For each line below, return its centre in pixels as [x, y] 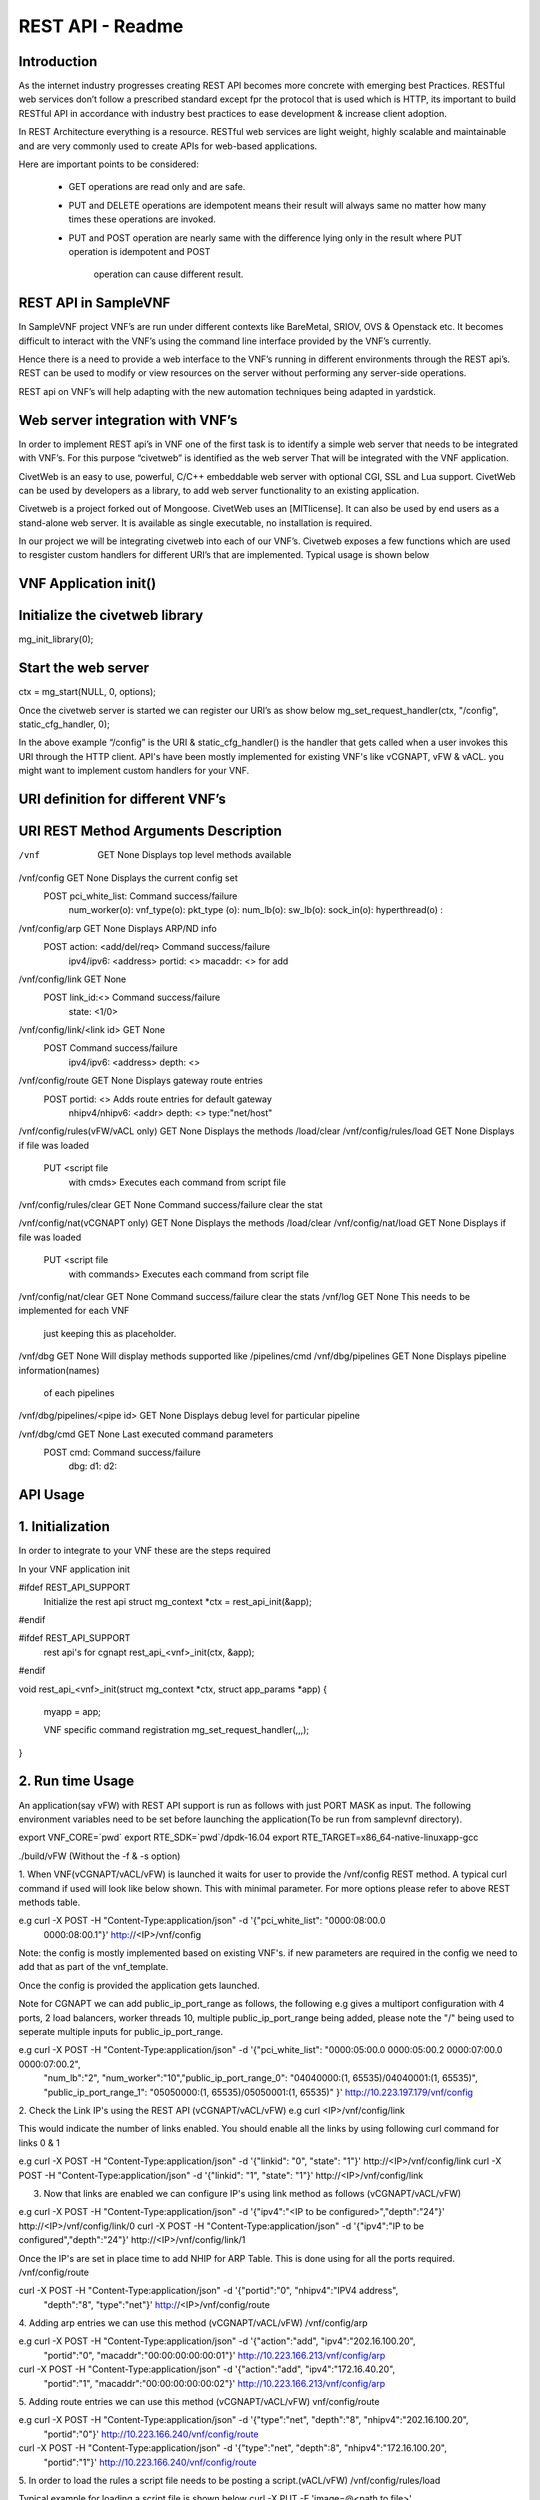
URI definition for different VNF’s [122, 799]
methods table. [49, 1902]
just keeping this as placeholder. [110, 1333]
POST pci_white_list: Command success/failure [140, 896]
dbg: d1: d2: [93, 1466]
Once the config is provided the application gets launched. [139, 1985]
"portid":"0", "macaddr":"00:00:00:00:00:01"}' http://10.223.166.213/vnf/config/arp [214, 2355]
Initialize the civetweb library [111, 615]
